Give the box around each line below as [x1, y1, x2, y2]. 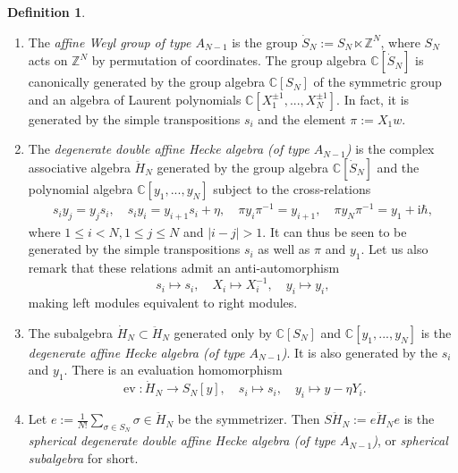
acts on [28, 51, 68, 70]
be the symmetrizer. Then [177, 410, 320, 428]
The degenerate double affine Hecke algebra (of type [28, 139, 310, 158]
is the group [232, 32, 298, 51]
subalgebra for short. [28, 448, 139, 467]
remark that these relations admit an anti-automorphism [28, 258, 340, 277]
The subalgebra [28, 323, 114, 342]
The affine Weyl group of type [28, 32, 191, 51]
